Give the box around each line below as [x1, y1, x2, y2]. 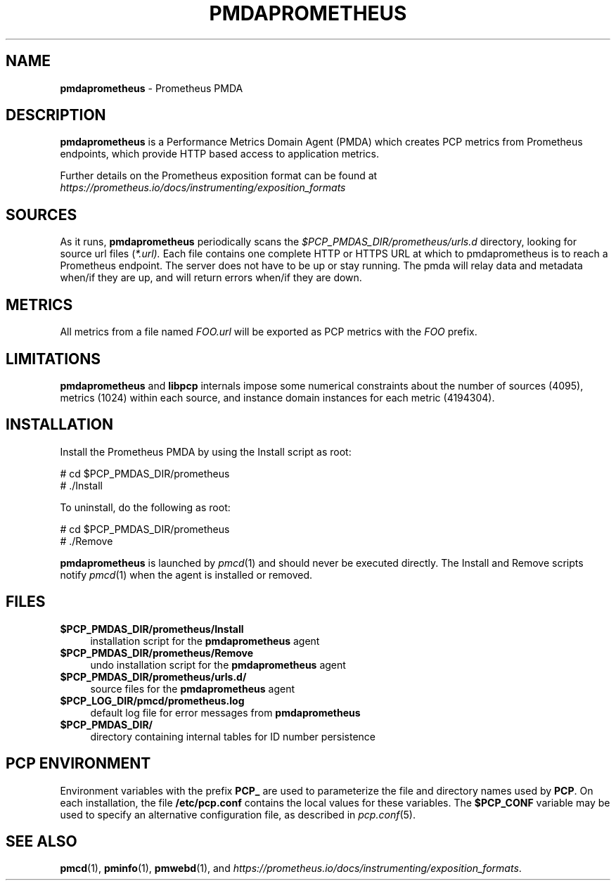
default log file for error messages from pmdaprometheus [90, 706, 361, 719]
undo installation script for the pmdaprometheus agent [90, 658, 346, 671]
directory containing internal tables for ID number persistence [90, 730, 376, 743]
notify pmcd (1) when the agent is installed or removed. [60, 568, 313, 581]
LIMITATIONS [6, 349, 101, 368]
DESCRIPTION [6, 106, 106, 124]
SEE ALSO [6, 832, 77, 850]
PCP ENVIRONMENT [6, 755, 151, 773]
